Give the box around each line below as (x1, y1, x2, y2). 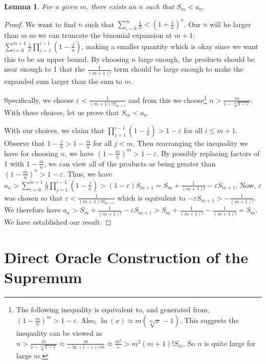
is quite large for (204, 337, 256, 348)
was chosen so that (4, 192, 63, 203)
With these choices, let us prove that (4, 106, 119, 117)
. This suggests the (180, 315, 239, 326)
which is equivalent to (117, 192, 186, 203)
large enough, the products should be (138, 53, 255, 64)
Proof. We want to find (4, 18, 76, 29)
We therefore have (4, 204, 61, 215)
